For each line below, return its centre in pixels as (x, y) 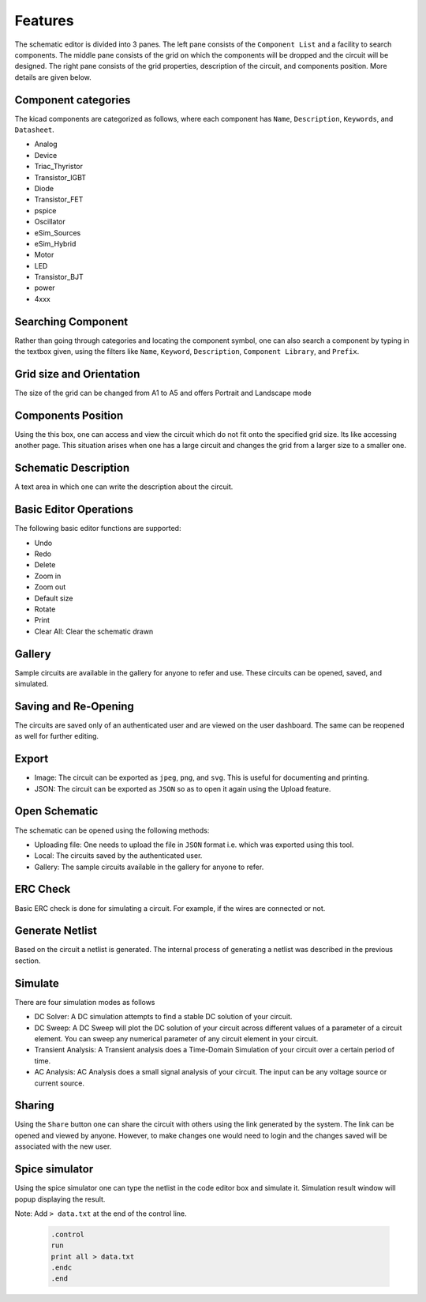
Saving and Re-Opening (74, 706)
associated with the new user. (63, 1146)
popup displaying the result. (60, 1199)
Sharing (34, 1106)
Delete (45, 565)
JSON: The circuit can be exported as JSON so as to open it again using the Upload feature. (183, 788)
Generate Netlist (56, 931)
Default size (54, 598)
